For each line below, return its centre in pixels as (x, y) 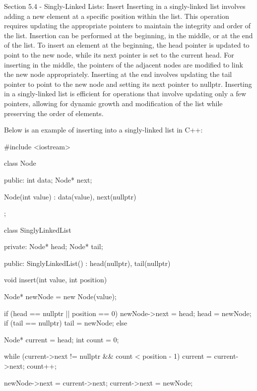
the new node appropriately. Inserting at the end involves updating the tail (118, 74)
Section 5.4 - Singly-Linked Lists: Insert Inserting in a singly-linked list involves (125, 6)
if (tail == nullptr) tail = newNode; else (66, 323)
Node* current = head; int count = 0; (62, 339)
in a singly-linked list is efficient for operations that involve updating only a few (125, 94)
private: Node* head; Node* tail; (54, 246)
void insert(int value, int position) (56, 280)
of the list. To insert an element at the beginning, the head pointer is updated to (127, 45)
